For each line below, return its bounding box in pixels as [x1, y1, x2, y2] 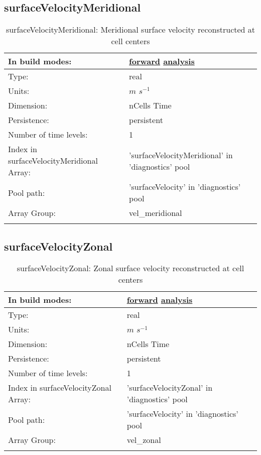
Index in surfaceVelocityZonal [8, 382, 111, 394]
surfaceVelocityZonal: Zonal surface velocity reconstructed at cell [17, 262, 244, 274]
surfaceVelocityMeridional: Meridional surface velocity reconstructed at [6, 24, 255, 36]
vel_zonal [126, 434, 161, 446]
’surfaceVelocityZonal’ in [126, 382, 213, 394]
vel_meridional [129, 207, 182, 219]
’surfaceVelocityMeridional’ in [129, 149, 233, 161]
